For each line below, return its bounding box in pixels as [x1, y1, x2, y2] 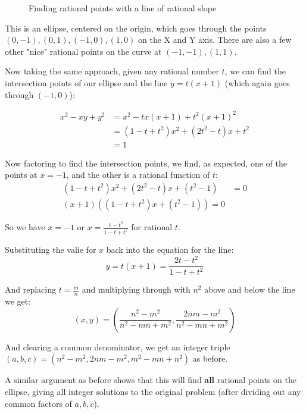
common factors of [5, 397, 72, 409]
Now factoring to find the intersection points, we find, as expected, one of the [5, 156, 287, 169]
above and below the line [204, 283, 295, 296]
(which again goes [224, 76, 290, 89]
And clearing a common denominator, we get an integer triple [5, 340, 230, 353]
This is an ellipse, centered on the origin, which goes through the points [5, 21, 267, 34]
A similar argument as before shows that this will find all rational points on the [5, 374, 296, 386]
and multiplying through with [82, 283, 191, 296]
